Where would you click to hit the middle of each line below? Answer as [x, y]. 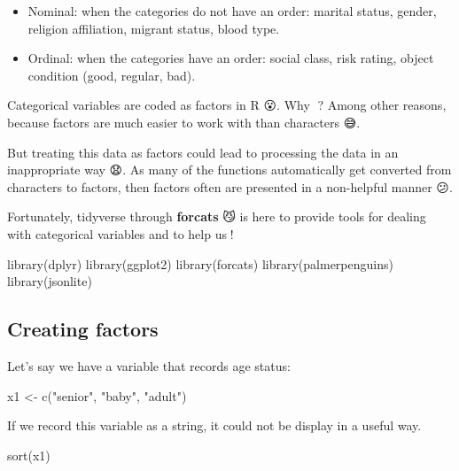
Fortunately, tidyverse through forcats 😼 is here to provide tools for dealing [217, 216]
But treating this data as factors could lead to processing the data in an [203, 152]
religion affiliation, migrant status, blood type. [154, 28]
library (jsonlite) [50, 281]
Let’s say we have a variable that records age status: [149, 365]
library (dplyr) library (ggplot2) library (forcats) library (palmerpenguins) [200, 263]
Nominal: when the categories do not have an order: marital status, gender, [232, 11]
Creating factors [83, 329]
